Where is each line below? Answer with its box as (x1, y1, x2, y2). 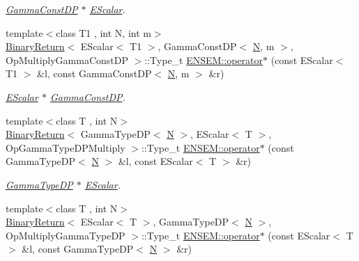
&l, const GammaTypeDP (22, 242, 134, 256)
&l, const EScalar (118, 154, 193, 168)
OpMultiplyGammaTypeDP (6, 228, 125, 242)
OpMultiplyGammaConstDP (6, 52, 128, 67)
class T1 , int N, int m (56, 25, 151, 40)
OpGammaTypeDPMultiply (6, 140, 125, 155)
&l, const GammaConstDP (37, 66, 152, 81)
